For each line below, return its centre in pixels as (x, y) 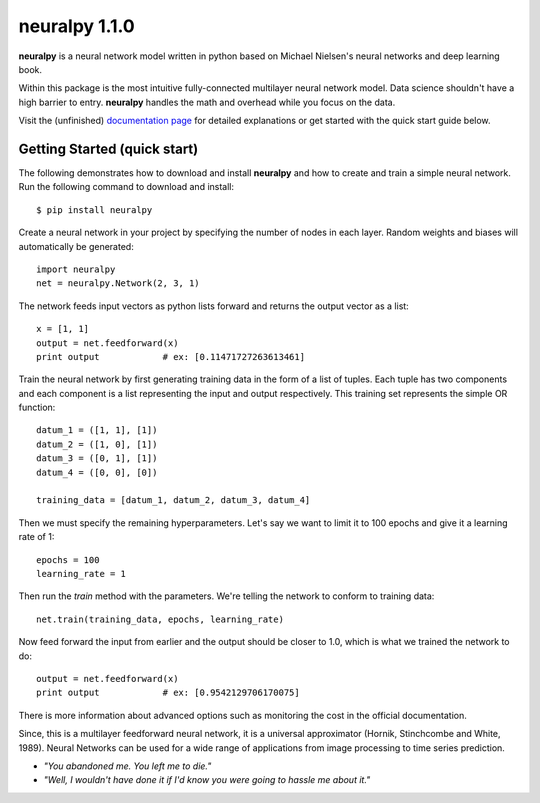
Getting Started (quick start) (108, 148)
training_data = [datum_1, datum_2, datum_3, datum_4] (173, 500)
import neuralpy (76, 269)
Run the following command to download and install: (126, 187)
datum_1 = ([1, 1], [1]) (97, 430)
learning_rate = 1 (81, 573)
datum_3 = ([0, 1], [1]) (97, 458)
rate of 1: (36, 537)
